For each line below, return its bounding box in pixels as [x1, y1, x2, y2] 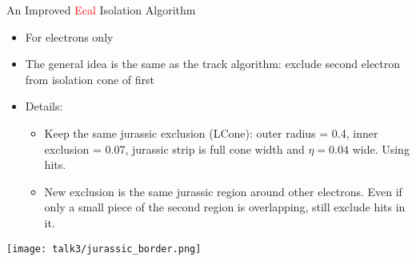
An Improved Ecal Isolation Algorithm [6, 2, 196, 18]
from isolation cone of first [25, 70, 155, 87]
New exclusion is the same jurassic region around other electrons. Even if [44, 183, 402, 199]
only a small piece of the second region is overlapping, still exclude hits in [44, 199, 406, 215]
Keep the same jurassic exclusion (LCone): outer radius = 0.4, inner [44, 124, 378, 141]
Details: [25, 98, 63, 114]
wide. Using [352, 140, 410, 157]
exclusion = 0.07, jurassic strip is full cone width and [44, 140, 305, 157]
